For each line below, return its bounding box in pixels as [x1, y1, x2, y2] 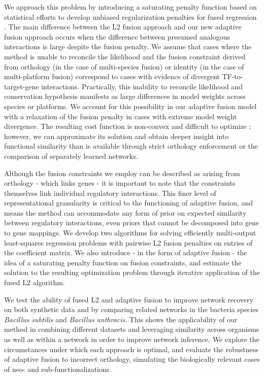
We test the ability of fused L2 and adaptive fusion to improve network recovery [4, 294, 253, 304]
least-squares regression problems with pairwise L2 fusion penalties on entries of [4, 237, 253, 248]
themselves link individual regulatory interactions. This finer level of [4, 187, 216, 198]
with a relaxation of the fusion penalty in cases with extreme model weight [4, 111, 237, 121]
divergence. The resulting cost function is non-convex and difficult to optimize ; [4, 121, 251, 131]
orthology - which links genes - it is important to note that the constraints [4, 178, 236, 188]
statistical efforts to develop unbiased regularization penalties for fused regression [4, 11, 257, 22]
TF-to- [222, 71, 243, 82]
